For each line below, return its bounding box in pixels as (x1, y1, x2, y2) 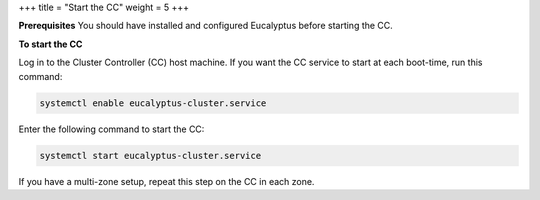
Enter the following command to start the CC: (18, 123, 205, 135)
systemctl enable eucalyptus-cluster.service (39, 97, 267, 109)
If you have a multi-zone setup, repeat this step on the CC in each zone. (18, 175, 315, 187)
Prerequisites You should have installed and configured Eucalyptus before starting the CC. (18, 20, 394, 32)
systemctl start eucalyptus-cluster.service (39, 150, 262, 161)
